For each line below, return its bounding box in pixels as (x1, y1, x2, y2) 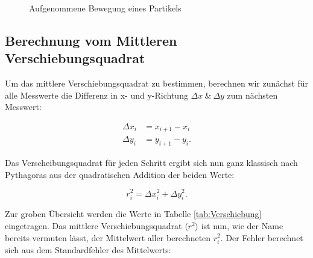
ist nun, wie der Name (201, 219, 283, 232)
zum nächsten (227, 88, 278, 101)
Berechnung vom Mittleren (5, 31, 177, 49)
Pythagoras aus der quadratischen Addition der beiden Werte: (5, 168, 235, 180)
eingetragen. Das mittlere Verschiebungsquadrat (5, 219, 182, 232)
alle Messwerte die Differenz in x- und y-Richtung (5, 88, 188, 101)
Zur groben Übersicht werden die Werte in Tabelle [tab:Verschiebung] (5, 207, 262, 220)
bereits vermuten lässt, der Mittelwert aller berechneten (5, 231, 211, 244)
